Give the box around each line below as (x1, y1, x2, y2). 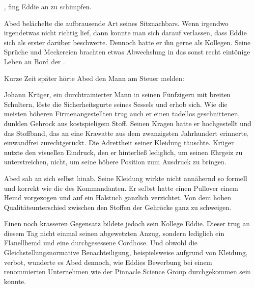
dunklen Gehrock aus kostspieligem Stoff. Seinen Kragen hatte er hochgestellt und (4, 118, 252, 128)
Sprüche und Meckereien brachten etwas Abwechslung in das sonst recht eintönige (4, 47, 250, 57)
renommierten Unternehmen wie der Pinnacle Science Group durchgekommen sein (4, 266, 251, 277)
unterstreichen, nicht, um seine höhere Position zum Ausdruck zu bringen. (4, 157, 227, 167)
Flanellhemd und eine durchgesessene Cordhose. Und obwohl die (4, 237, 198, 248)
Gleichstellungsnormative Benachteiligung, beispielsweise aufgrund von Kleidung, (4, 247, 248, 258)
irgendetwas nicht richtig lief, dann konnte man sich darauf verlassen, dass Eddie (4, 27, 247, 38)
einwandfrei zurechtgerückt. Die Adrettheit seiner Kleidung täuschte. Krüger (4, 137, 234, 148)
